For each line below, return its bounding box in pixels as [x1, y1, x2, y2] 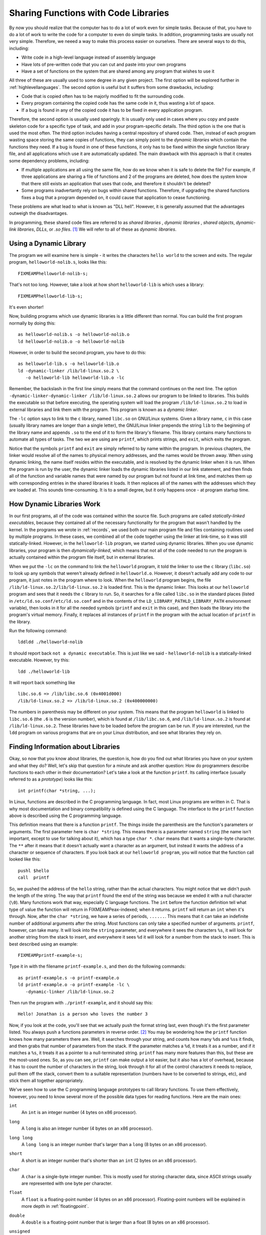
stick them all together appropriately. [9, 1077, 84, 1083]
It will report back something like [9, 680, 75, 686]
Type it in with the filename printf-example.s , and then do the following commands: [9, 963, 186, 969]
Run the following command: [9, 628, 67, 634]
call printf [18, 875, 49, 880]
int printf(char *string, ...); [18, 788, 96, 793]
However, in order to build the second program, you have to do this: [9, 349, 146, 355]
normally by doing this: [9, 320, 56, 326]
